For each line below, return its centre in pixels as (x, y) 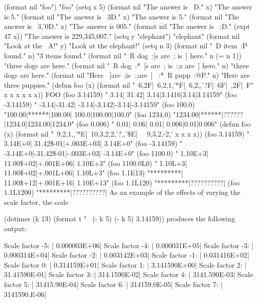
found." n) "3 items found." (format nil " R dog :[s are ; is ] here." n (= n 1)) (123, 55)
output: (15, 228)
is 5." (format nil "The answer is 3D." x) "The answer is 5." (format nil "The (122, 16)
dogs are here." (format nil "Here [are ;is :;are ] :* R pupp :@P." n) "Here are (127, 75)
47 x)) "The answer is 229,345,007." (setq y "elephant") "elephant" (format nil (122, 36)
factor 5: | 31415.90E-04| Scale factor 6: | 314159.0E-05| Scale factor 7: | (113, 284)
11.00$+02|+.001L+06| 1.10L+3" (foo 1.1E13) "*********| (94, 173)
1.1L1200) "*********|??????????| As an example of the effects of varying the (122, 192)
